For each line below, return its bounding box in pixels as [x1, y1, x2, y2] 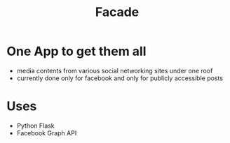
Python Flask [16, 121, 55, 130]
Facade [95, 4, 140, 20]
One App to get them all [6, 43, 147, 59]
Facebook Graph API [16, 128, 77, 137]
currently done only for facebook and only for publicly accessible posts [16, 74, 224, 82]
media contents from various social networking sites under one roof [16, 66, 213, 75]
